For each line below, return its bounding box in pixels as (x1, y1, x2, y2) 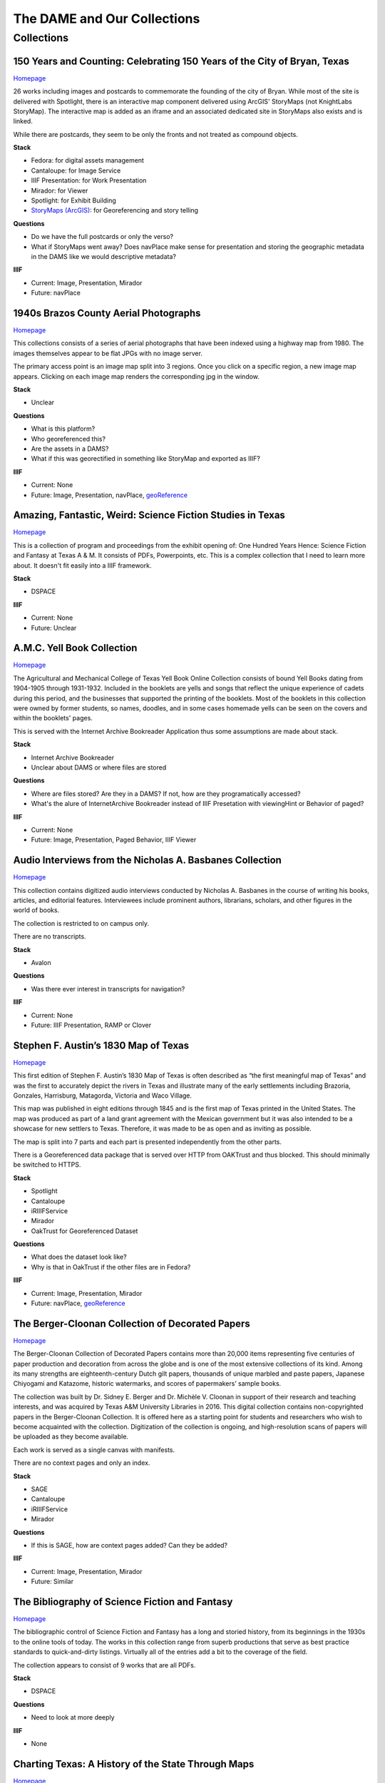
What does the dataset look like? (31, 1252, 128, 1262)
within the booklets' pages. (13, 714, 93, 722)
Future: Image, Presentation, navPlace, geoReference (31, 491, 188, 499)
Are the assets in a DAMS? (31, 444, 109, 453)
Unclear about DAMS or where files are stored (31, 763, 167, 772)
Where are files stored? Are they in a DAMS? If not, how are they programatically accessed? (31, 789, 301, 798)
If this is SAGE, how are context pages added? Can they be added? (31, 1541, 228, 1549)
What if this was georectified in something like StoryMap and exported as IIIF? (31, 454, 260, 463)
